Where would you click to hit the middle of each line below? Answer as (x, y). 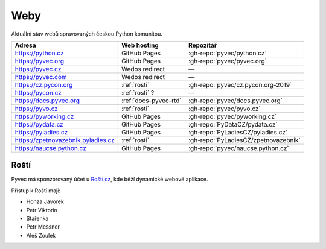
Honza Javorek (45, 201)
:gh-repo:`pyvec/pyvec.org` (227, 61)
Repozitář (203, 45)
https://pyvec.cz (38, 69)
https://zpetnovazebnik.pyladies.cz (65, 140)
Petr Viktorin (42, 210)
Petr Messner (43, 227)
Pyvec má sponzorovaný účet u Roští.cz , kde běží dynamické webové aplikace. (110, 179)
